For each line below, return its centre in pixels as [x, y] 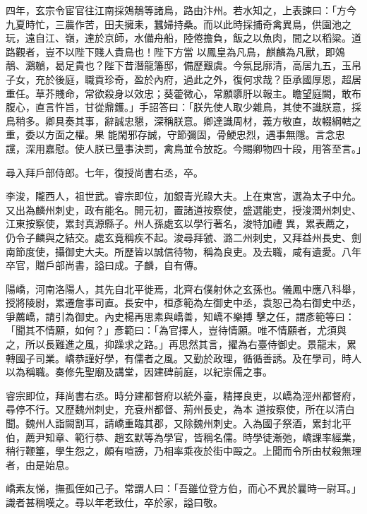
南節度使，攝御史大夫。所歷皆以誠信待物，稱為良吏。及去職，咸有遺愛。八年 [183, 251]
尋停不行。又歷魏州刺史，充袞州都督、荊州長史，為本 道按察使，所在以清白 [180, 409]
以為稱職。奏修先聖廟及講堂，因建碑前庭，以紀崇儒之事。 [139, 372]
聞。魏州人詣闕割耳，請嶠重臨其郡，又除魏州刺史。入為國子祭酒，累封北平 [179, 423]
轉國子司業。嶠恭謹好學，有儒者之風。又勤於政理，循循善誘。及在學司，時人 [183, 358]
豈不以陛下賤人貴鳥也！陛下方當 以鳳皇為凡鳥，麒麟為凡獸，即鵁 [195, 51]
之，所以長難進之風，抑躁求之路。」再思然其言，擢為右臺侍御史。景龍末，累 [181, 344]
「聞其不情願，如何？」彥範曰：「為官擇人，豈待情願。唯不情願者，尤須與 [176, 330]
